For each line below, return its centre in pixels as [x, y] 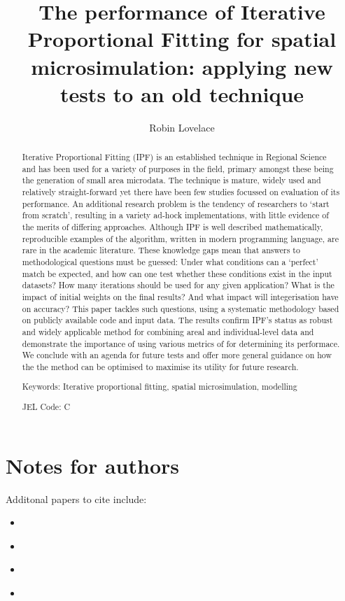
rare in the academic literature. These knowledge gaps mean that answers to [161, 250]
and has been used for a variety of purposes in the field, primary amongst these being [178, 168]
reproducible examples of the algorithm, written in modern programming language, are [181, 238]
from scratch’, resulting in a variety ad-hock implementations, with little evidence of [175, 215]
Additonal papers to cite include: [76, 499]
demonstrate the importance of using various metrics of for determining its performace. [181, 343]
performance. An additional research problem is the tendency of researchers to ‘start [176, 203]
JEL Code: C [46, 406]
